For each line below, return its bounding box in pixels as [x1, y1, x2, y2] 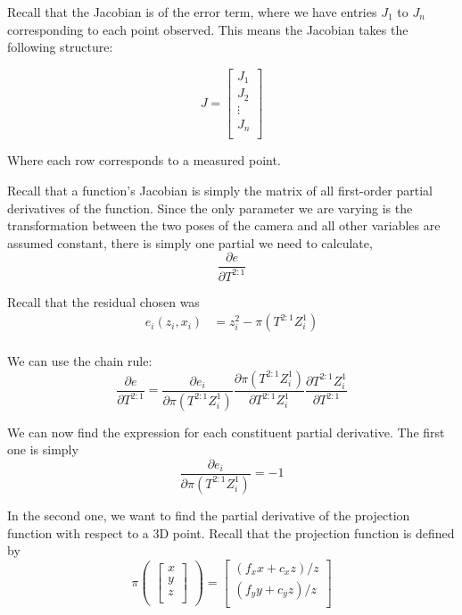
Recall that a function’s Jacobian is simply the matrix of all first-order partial [7, 180, 433, 199]
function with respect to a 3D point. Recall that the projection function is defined [7, 523, 455, 542]
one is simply [7, 440, 78, 459]
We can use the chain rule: [7, 352, 153, 370]
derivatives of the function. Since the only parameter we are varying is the [7, 198, 413, 217]
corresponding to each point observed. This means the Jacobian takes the [7, 20, 408, 38]
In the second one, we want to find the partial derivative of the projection [7, 505, 410, 524]
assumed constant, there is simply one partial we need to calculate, [7, 233, 373, 252]
